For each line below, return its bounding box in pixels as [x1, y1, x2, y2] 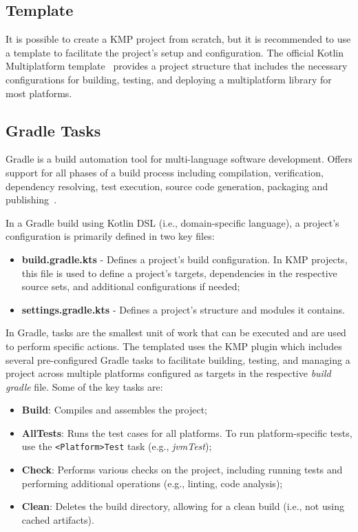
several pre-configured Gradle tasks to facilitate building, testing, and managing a [6, 352, 350, 367]
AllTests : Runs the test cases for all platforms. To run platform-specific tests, [21, 425, 352, 440]
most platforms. [6, 85, 72, 100]
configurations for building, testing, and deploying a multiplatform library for [6, 72, 332, 86]
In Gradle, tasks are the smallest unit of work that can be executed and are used [6, 325, 346, 340]
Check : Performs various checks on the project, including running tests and [21, 462, 343, 477]
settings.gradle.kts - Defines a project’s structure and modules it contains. [21, 302, 345, 316]
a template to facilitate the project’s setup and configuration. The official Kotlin [6, 45, 344, 59]
